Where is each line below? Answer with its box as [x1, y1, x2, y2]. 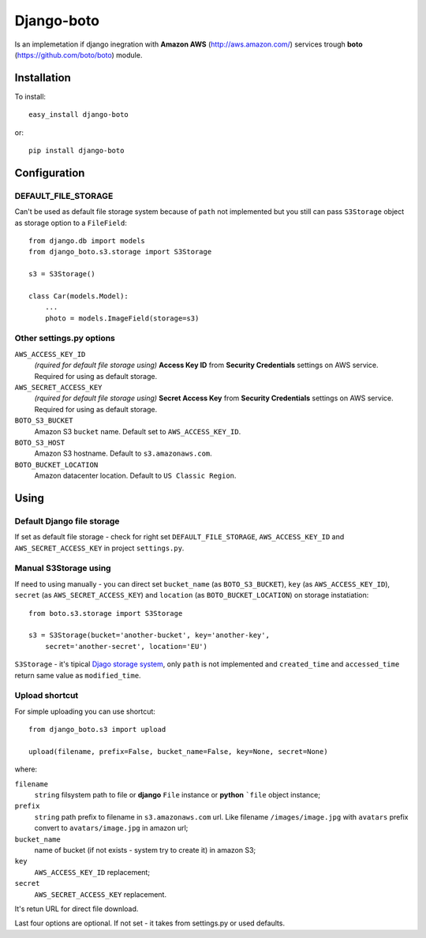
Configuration [14, 166, 85, 179]
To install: [14, 92, 47, 101]
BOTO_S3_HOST [14, 438, 65, 447]
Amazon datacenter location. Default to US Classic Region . [34, 471, 237, 481]
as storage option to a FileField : [14, 218, 128, 227]
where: [14, 764, 38, 774]
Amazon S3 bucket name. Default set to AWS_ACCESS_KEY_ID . [34, 426, 241, 436]
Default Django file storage [14, 516, 120, 527]
